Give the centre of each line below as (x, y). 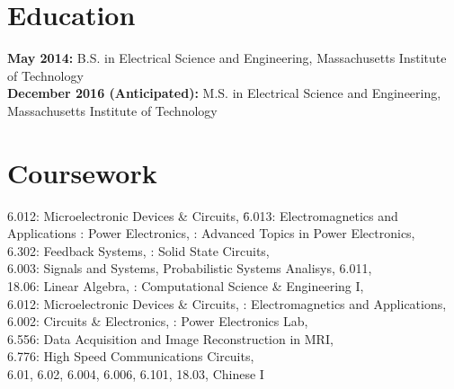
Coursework (82, 172)
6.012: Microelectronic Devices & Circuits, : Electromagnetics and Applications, (227, 303)
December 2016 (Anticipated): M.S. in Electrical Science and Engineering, (224, 93)
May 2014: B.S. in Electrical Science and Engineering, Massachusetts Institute (227, 58)
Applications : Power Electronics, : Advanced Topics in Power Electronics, (211, 233)
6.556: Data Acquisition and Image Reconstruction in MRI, (170, 338)
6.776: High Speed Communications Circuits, (131, 356)
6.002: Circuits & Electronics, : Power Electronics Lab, (158, 321)
